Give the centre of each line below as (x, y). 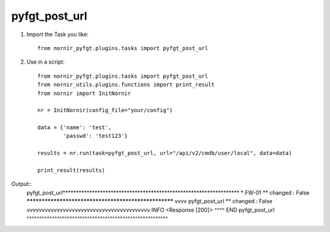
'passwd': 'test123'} (96, 136)
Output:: (22, 184)
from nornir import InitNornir (84, 93)
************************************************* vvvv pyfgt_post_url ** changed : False (149, 201)
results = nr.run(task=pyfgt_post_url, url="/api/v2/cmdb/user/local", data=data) (165, 153)
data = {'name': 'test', (75, 128)
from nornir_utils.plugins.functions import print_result (126, 85)
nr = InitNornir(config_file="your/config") (105, 110)
